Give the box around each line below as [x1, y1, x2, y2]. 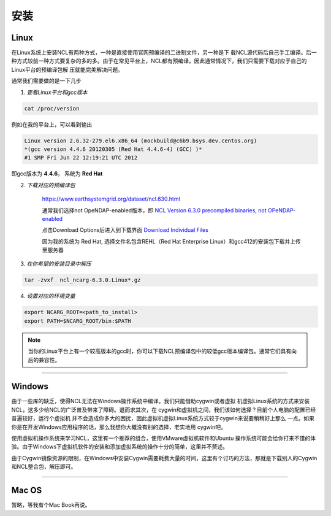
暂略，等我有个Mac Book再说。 [11, 501, 91, 509]
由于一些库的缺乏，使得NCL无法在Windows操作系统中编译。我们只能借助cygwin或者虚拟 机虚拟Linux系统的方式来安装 [11, 398, 310, 405]
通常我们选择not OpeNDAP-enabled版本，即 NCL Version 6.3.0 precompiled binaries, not [42, 206, 267, 214]
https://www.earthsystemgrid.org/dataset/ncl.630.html [42, 195, 180, 202]
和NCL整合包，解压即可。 [11, 463, 77, 471]
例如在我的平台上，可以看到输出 [11, 120, 92, 128]
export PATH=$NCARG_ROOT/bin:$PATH [24, 317, 131, 325]
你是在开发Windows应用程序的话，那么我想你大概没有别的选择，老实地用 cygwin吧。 [11, 423, 226, 431]
